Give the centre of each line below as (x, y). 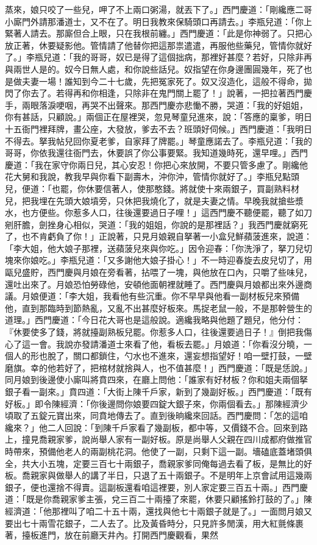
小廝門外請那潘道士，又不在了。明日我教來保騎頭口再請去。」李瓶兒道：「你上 (158, 21)
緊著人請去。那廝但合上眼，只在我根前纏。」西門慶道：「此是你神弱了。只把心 (158, 33)
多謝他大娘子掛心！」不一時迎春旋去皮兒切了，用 (214, 260)
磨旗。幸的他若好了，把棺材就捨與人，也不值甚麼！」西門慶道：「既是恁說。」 (158, 367)
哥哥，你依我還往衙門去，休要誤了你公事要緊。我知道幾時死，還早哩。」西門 (156, 153)
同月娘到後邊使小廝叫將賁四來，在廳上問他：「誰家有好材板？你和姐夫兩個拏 (156, 379)
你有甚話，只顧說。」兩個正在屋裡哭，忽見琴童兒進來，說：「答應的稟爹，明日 (158, 117)
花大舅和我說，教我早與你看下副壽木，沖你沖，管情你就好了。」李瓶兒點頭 (152, 176)
